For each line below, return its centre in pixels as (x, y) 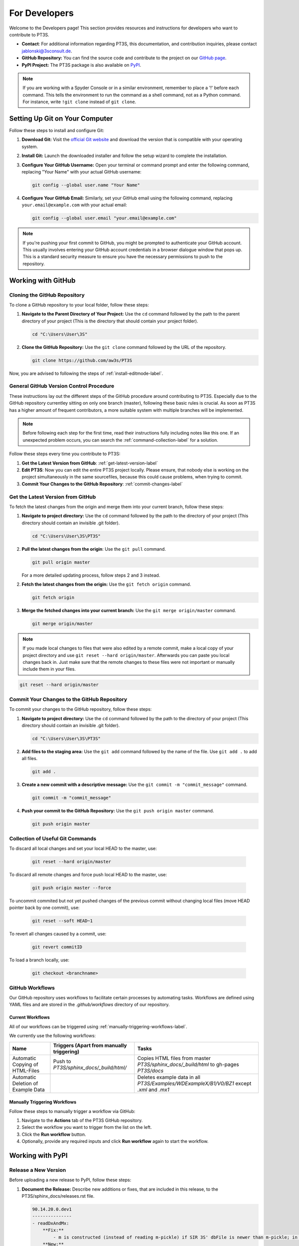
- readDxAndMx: (51, 1223)
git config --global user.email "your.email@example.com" (104, 218)
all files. (30, 759)
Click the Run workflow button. (54, 1134)
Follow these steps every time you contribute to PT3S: (65, 454)
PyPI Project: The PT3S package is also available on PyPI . (81, 65)
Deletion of (25, 1083)
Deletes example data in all (169, 1077)
